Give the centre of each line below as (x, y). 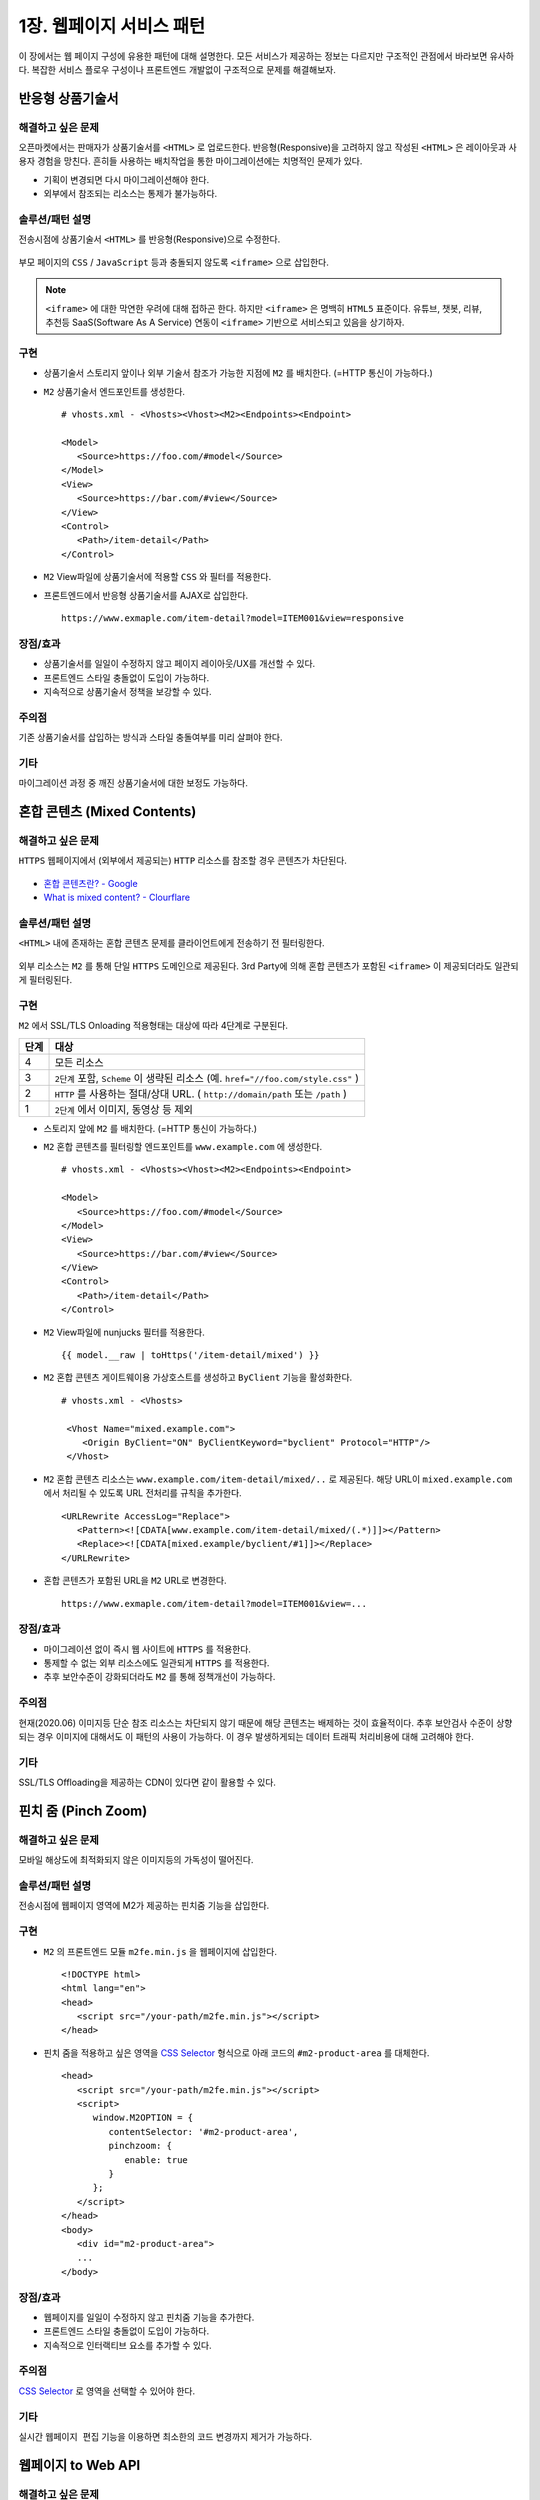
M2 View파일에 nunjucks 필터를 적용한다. (124, 1332)
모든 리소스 (79, 1062)
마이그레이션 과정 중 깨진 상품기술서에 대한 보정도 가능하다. (133, 783)
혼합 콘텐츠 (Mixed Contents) (107, 811)
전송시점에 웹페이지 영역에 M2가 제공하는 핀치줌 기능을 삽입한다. (144, 1906)
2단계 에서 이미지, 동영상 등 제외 (124, 1109)
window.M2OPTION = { (143, 2118)
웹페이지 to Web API (79, 2465)
